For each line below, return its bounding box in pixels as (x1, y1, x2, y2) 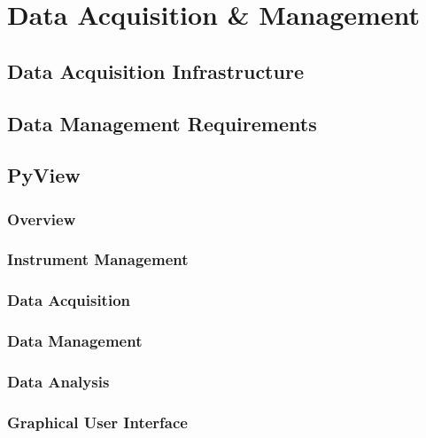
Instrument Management (7, 248, 189, 270)
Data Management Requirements (7, 109, 317, 137)
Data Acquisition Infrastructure (7, 57, 304, 84)
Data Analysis (7, 371, 110, 393)
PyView (7, 161, 81, 189)
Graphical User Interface (7, 411, 188, 433)
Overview (7, 207, 76, 230)
